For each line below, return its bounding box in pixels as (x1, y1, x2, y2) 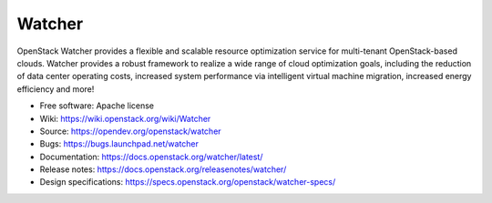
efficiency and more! (16, 83, 95, 95)
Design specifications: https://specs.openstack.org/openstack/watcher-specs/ (39, 177, 336, 188)
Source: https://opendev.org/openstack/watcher (39, 126, 222, 137)
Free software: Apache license (39, 100, 155, 111)
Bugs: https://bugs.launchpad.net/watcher (39, 138, 200, 149)
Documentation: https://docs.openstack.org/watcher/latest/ (39, 151, 263, 162)
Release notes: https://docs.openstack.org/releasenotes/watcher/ (39, 164, 287, 175)
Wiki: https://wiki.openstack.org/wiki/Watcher (39, 113, 211, 124)
